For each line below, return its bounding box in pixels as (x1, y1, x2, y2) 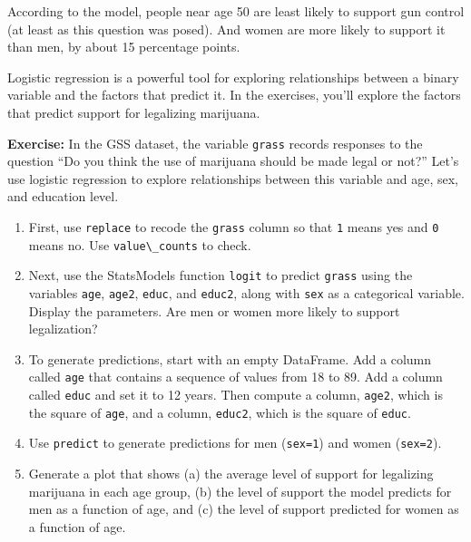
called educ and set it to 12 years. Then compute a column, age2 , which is (28, 385, 443, 404)
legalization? (28, 319, 98, 338)
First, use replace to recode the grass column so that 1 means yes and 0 (28, 218, 439, 236)
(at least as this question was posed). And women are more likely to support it (7, 19, 446, 38)
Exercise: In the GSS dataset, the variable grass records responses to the (7, 133, 423, 152)
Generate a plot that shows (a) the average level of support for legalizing (28, 464, 434, 483)
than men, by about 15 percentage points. (7, 37, 240, 56)
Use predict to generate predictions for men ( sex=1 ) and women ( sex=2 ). (28, 433, 442, 452)
